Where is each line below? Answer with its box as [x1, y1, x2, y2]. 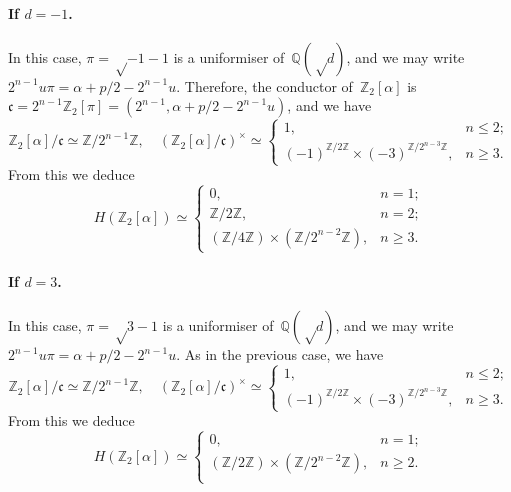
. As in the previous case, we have [176, 344, 384, 364]
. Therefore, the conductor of [176, 75, 353, 96]
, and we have [287, 95, 372, 116]
